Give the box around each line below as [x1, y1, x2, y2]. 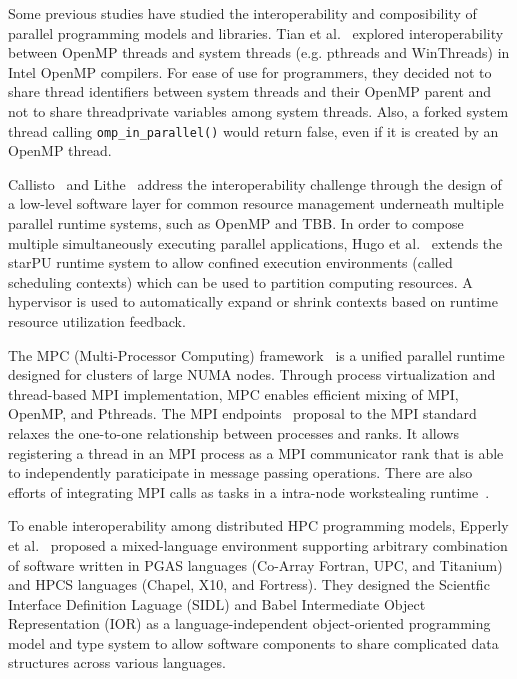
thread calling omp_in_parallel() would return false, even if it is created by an [8, 120, 499, 141]
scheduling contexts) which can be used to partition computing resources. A [8, 271, 473, 292]
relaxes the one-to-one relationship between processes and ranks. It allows [8, 422, 459, 443]
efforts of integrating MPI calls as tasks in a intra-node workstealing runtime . [8, 481, 490, 502]
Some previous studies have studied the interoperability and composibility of [8, 3, 477, 23]
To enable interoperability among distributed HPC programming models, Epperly [8, 515, 509, 536]
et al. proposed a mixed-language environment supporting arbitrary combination [8, 534, 508, 555]
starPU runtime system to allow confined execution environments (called [8, 252, 453, 273]
